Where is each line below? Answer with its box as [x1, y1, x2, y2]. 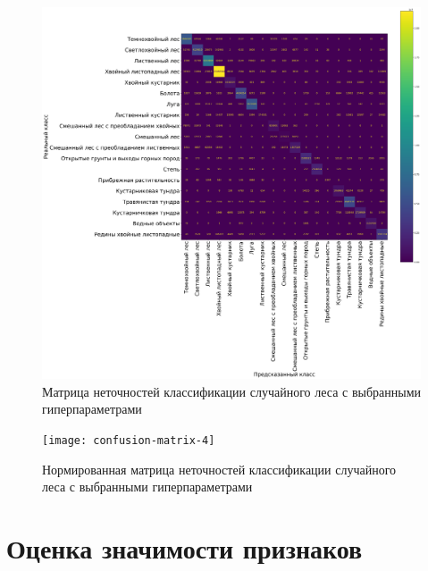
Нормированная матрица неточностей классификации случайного [42, 459, 397, 478]
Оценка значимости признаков [6, 529, 363, 566]
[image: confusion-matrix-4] [42, 433, 215, 447]
